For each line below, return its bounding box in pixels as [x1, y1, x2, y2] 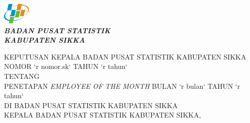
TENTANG [4, 71, 40, 81]
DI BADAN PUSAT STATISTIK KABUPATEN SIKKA [4, 100, 178, 110]
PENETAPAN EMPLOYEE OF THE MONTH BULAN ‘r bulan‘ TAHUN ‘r [4, 80, 240, 91]
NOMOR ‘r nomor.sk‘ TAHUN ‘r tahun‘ [4, 61, 128, 71]
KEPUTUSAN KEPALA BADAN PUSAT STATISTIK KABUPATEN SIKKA [4, 51, 247, 61]
